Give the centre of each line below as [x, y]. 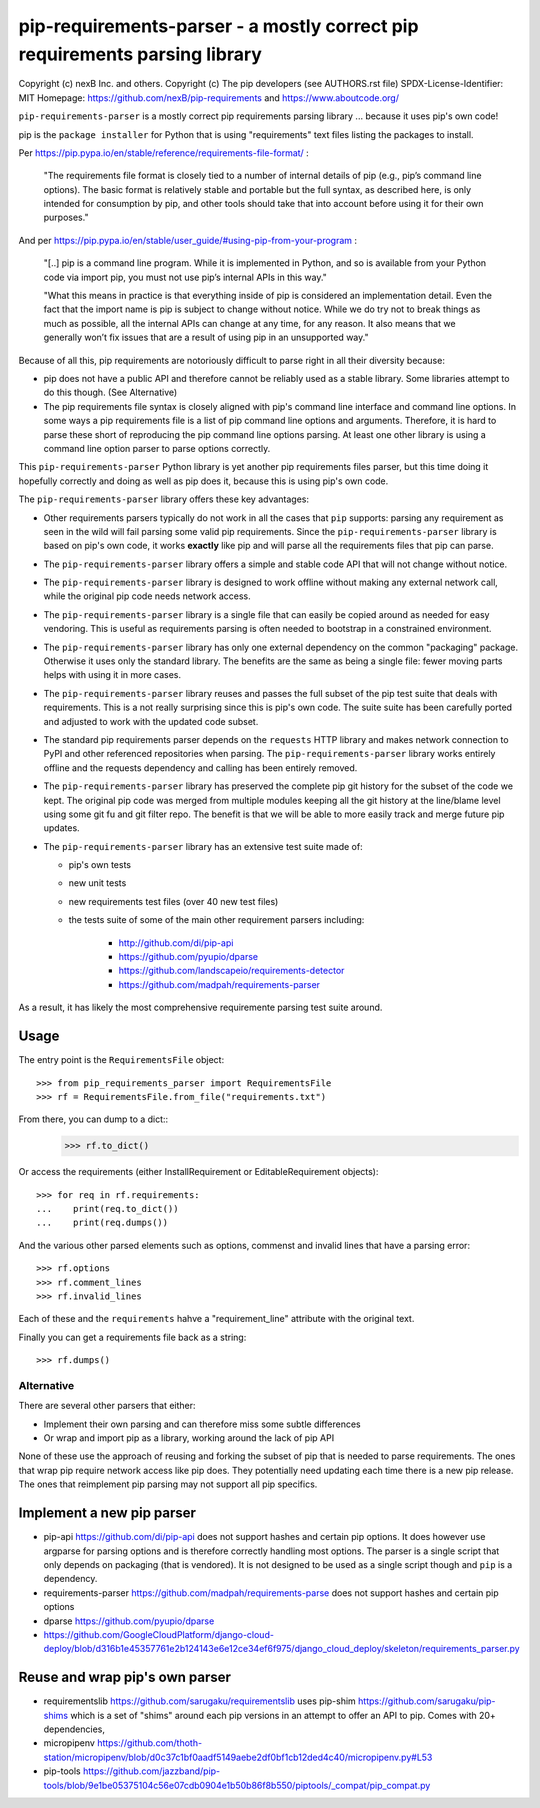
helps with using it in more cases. [112, 675]
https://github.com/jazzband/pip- [151, 1771]
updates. [61, 828]
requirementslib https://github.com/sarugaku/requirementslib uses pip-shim [200, 1701]
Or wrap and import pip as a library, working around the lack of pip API [189, 1438]
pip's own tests [100, 865]
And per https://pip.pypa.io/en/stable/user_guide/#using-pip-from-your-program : [188, 240]
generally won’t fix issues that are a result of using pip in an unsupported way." [206, 337]
